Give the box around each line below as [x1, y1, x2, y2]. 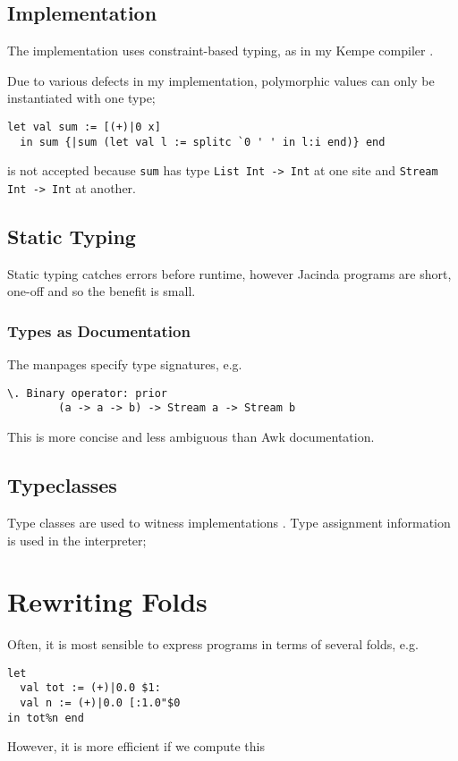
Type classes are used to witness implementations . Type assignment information [7, 512, 451, 531]
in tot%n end [7, 711, 84, 724]
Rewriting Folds [7, 583, 208, 620]
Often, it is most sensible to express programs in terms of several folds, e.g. [7, 635, 419, 654]
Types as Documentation [7, 319, 191, 342]
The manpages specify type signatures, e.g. [7, 355, 242, 374]
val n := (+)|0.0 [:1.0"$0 [20, 697, 181, 710]
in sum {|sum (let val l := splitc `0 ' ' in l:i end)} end [20, 135, 386, 148]
